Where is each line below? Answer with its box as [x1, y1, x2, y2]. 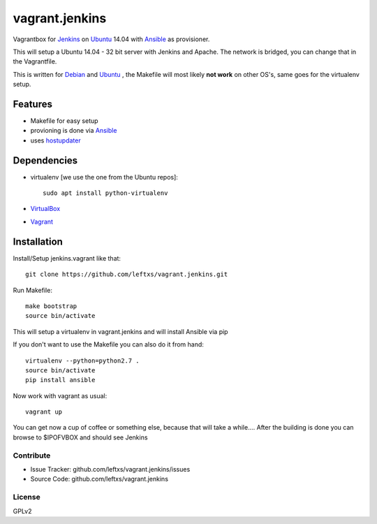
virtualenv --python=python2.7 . [25, 356, 140, 365]
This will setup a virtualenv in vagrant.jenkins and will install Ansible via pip [13, 327, 228, 335]
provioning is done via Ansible [30, 126, 117, 135]
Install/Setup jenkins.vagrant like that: [13, 254, 121, 262]
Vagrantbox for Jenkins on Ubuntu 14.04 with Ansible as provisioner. [13, 35, 210, 43]
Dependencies [13, 154, 78, 166]
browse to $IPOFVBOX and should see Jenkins [13, 433, 148, 442]
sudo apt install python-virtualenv [43, 189, 168, 197]
